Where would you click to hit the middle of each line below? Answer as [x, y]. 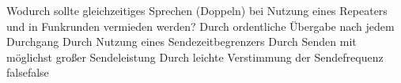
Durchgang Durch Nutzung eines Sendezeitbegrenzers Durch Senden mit [182, 41]
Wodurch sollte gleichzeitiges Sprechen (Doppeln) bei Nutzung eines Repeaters [197, 10]
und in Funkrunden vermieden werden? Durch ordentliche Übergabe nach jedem [200, 26]
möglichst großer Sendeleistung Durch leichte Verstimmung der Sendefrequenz [195, 57]
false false [28, 72]
